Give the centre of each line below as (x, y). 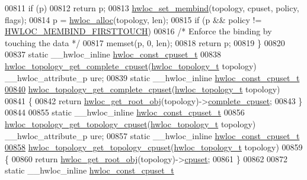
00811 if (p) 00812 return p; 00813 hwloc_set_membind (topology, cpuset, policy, (152, 8)
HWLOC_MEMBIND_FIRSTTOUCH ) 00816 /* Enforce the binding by (138, 31)
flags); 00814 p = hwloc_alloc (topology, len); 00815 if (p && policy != (133, 19)
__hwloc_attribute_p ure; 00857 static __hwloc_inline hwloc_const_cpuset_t (152, 135)
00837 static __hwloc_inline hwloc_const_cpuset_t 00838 (113, 54)
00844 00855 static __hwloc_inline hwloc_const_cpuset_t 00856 (125, 112)
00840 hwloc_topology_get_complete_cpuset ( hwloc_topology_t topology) (143, 89)
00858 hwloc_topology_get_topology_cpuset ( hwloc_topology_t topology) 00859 (154, 147)
